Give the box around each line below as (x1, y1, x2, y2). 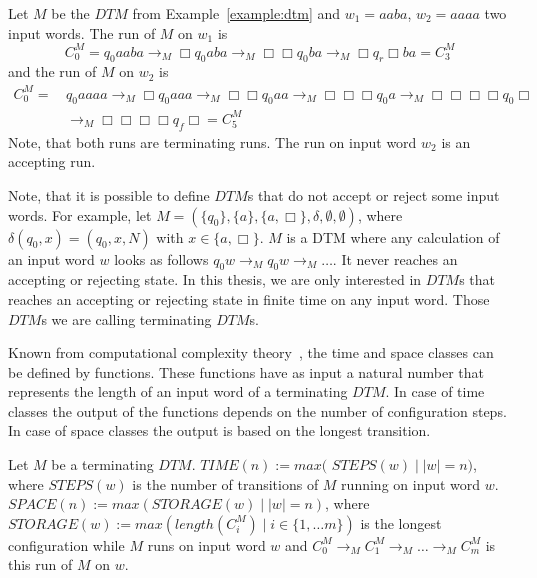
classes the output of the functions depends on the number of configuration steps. (8, 400, 507, 421)
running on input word (341, 473, 481, 494)
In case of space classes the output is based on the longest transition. (8, 420, 431, 441)
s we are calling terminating (41, 308, 212, 329)
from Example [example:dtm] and (132, 3, 341, 23)
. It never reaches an (332, 248, 458, 269)
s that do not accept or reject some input (247, 184, 500, 205)
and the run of (8, 61, 97, 82)
